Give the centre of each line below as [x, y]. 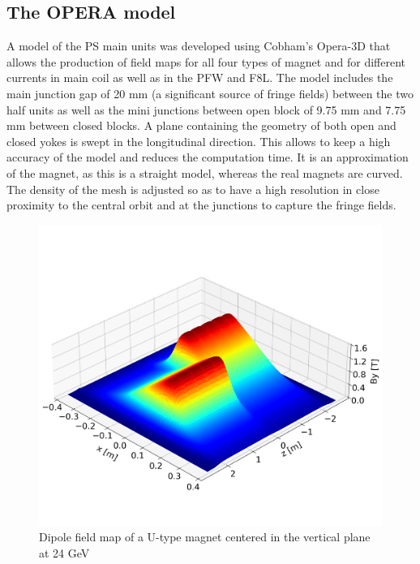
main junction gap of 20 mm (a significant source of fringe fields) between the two [210, 93]
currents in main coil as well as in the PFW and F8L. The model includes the [200, 77]
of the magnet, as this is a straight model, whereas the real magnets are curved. [205, 172]
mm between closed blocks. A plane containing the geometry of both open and [201, 125]
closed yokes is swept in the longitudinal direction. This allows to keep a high [199, 141]
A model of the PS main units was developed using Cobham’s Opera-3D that [199, 46]
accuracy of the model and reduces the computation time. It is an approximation [208, 157]
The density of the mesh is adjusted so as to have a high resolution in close [193, 189]
